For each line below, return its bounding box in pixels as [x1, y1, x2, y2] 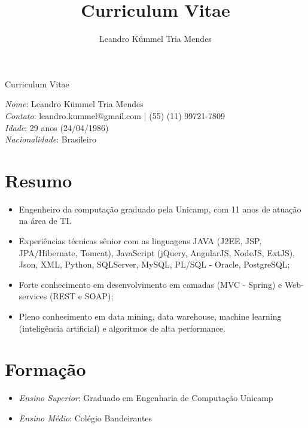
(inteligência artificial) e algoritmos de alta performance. [19, 321, 225, 334]
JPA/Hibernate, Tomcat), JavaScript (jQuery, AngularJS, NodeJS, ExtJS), [19, 246, 295, 259]
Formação [5, 357, 86, 381]
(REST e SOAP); [49, 290, 114, 302]
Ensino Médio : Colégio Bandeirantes [19, 411, 153, 424]
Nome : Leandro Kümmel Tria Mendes [5, 98, 144, 110]
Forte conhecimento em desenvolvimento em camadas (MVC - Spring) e [19, 278, 282, 290]
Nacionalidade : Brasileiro [5, 133, 97, 145]
